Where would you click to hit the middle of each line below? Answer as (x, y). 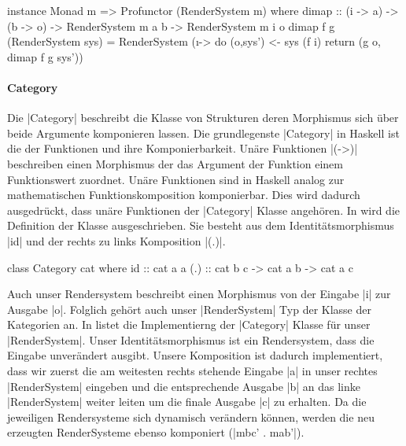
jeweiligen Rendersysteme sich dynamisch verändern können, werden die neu (191, 417)
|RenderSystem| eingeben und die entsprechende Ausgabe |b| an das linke (184, 386)
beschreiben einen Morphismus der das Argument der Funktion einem (175, 163)
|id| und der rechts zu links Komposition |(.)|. (116, 240)
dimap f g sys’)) (45, 56)
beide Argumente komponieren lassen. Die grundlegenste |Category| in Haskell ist (203, 133)
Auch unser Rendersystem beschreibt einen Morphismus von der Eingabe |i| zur (199, 294)
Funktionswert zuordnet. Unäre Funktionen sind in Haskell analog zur (176, 179)
